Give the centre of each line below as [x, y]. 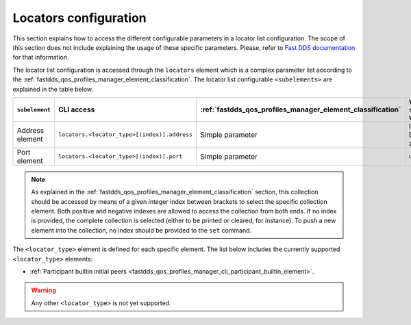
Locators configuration [79, 18]
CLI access [77, 109]
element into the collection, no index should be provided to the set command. [141, 230]
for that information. [41, 57]
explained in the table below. [53, 89]
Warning [43, 290]
